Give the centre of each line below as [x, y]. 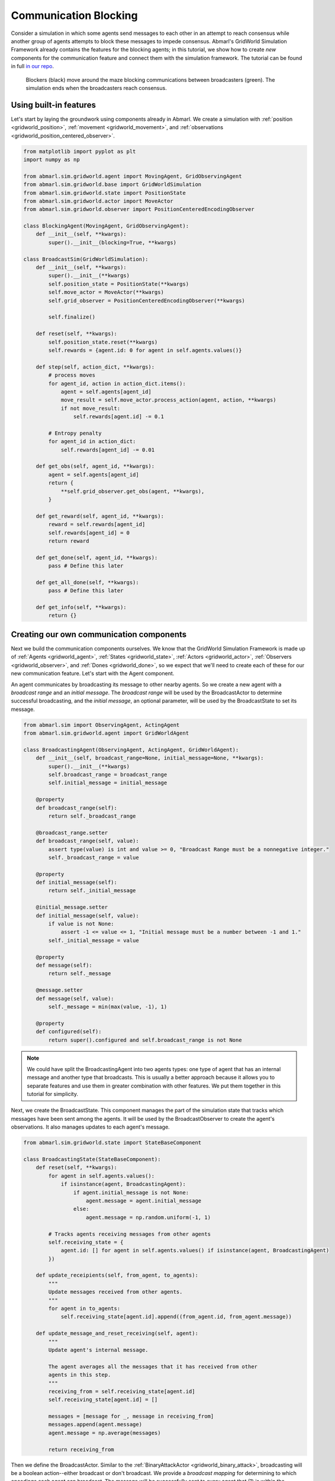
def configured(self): [69, 1032]
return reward [69, 541]
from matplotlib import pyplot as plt [80, 151]
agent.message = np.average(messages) [104, 1433]
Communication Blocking [75, 15]
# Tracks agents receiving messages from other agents [130, 1234]
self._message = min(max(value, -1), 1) [108, 1006]
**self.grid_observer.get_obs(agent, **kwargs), [133, 491]
